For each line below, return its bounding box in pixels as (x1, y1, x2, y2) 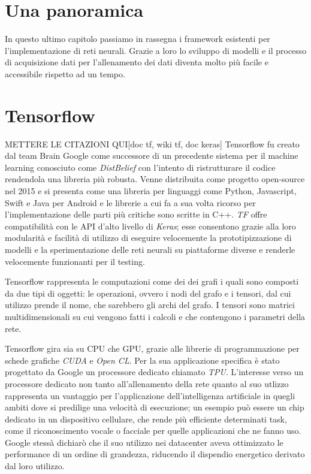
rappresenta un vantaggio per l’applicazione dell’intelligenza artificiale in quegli (5, 389, 295, 401)
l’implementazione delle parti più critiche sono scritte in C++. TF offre (5, 208, 267, 221)
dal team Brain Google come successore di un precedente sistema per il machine (5, 149, 298, 162)
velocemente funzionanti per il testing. (5, 255, 145, 267)
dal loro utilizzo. (5, 460, 65, 472)
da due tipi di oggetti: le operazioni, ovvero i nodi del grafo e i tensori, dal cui (5, 286, 291, 299)
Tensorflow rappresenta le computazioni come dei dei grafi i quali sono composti (5, 275, 299, 288)
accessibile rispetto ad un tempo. (5, 67, 125, 80)
